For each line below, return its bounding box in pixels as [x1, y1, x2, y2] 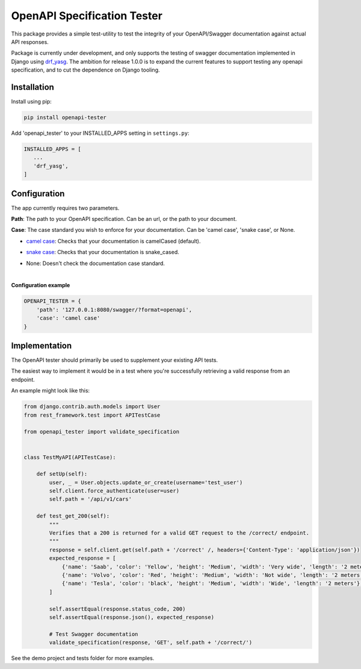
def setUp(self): [36, 470, 88, 478]
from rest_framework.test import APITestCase [23, 411, 161, 419]
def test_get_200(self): [36, 512, 110, 520]
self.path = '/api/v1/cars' [49, 496, 132, 503]
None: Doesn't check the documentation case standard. [26, 260, 165, 267]
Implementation [11, 340, 72, 350]
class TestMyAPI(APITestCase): [23, 453, 117, 461]
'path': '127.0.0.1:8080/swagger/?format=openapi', [36, 306, 193, 313]
